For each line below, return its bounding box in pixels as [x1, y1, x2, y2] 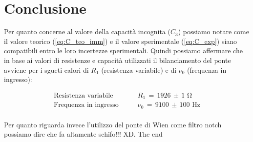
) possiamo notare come [178, 26, 249, 37]
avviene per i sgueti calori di [4, 64, 89, 75]
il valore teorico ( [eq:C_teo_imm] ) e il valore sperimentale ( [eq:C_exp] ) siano [4, 36, 237, 46]
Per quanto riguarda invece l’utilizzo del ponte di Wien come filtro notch [4, 119, 222, 129]
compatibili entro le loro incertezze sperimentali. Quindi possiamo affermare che [4, 45, 243, 56]
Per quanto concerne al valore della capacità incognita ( [4, 26, 170, 37]
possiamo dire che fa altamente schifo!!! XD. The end [4, 129, 163, 139]
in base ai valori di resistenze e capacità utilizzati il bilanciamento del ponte [4, 55, 231, 65]
